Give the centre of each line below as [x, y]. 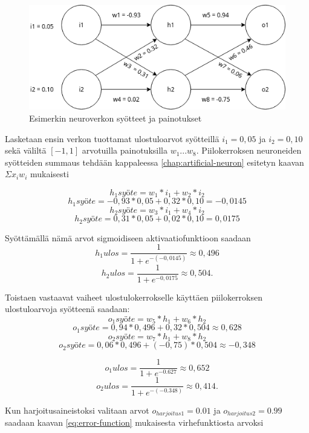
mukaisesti [49, 174]
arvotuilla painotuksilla [125, 150]
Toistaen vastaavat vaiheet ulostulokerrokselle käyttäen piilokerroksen [134, 297]
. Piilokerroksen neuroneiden [249, 150]
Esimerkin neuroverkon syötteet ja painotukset [115, 118]
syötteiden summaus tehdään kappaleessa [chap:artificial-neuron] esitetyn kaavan [154, 162]
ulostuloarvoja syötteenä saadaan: [67, 309]
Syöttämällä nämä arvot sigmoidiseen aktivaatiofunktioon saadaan [128, 237]
